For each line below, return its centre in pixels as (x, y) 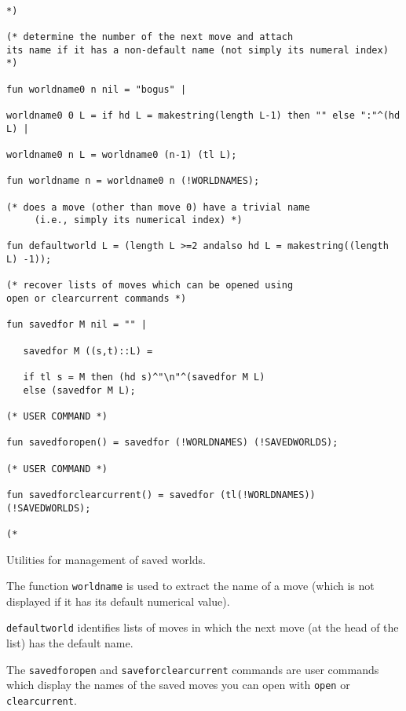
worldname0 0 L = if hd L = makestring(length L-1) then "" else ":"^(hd (203, 115)
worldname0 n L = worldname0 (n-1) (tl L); (122, 154)
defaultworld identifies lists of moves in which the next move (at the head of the (203, 627)
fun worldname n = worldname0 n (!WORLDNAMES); (133, 181)
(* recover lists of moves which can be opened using (150, 286)
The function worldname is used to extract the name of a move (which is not (190, 586)
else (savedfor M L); (79, 390)
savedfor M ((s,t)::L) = (88, 351)
